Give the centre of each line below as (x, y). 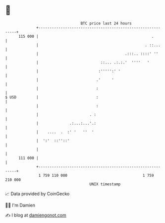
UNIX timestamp (105, 184)
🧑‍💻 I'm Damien (20, 205)
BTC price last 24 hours (106, 23)
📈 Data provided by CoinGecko (37, 194)
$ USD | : (52, 97)
